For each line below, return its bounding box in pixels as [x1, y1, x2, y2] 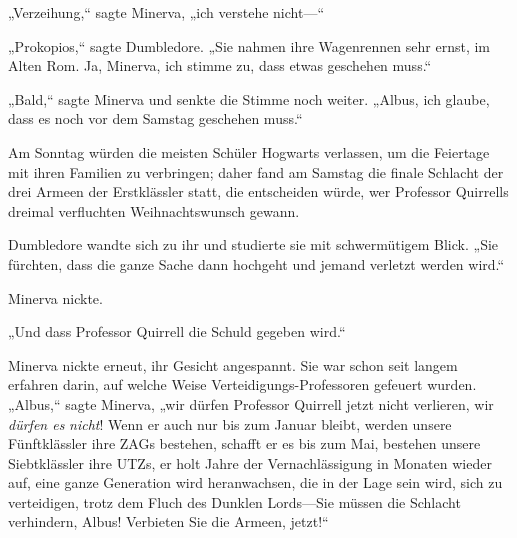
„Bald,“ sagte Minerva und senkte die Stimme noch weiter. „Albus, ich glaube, [8, 88, 490, 109]
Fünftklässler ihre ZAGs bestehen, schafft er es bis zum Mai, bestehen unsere [8, 433, 481, 454]
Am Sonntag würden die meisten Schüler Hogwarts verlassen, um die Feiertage [8, 141, 490, 162]
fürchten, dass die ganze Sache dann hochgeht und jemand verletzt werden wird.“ [8, 253, 505, 274]
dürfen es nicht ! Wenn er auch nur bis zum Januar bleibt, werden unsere [8, 413, 452, 434]
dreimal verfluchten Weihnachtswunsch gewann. [8, 200, 300, 221]
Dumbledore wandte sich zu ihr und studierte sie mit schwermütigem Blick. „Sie [8, 234, 499, 255]
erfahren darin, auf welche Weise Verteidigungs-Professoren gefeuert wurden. [8, 374, 477, 395]
